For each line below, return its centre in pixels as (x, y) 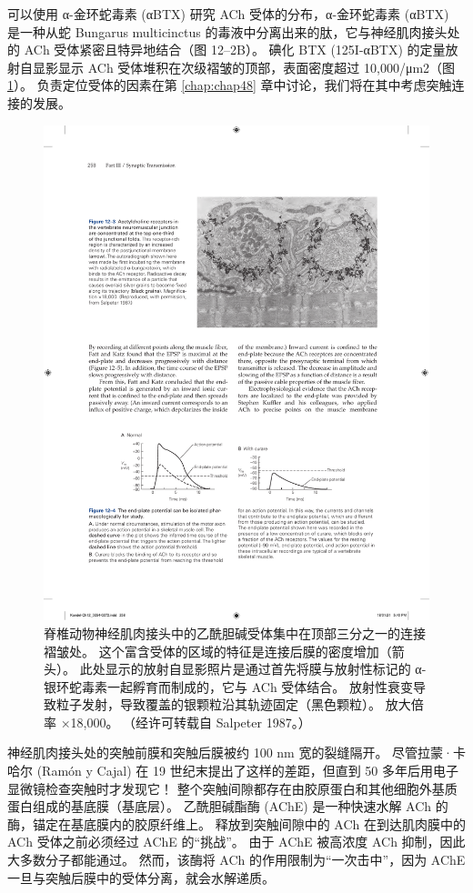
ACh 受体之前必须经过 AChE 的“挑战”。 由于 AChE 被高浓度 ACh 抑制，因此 (236, 842)
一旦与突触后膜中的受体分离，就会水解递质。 (141, 877)
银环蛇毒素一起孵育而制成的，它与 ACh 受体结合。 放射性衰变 (228, 686)
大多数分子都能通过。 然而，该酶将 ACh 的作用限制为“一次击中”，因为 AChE (236, 860)
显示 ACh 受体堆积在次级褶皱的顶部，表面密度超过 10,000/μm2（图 (257, 67)
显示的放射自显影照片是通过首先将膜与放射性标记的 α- (266, 669)
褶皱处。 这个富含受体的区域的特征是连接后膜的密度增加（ (218, 651)
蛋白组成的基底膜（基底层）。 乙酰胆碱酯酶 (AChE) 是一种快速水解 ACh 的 (228, 806)
